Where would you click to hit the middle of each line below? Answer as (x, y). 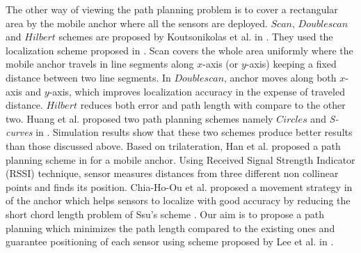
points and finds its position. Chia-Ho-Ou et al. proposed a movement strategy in (179, 186)
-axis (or (220, 64)
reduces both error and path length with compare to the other (213, 105)
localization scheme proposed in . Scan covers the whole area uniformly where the (179, 50)
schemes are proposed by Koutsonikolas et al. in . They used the (196, 37)
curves (19, 132)
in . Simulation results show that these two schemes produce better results (194, 132)
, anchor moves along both (280, 77)
